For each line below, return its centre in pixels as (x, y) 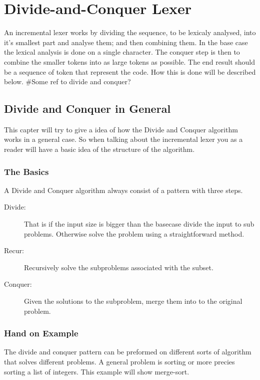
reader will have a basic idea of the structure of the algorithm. (99, 149)
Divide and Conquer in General (87, 109)
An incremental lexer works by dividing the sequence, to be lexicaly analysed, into (130, 32)
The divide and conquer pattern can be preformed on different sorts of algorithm (128, 352)
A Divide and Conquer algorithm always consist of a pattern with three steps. (123, 190)
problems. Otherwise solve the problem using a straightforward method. (134, 233)
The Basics (26, 171)
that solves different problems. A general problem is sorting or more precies (119, 362)
